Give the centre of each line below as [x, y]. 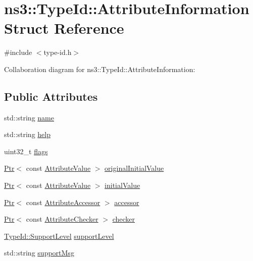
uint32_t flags [26, 151]
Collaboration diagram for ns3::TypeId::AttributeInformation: [100, 69]
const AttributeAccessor [63, 202]
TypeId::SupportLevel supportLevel [59, 236]
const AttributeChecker [62, 219]
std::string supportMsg [39, 253]
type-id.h [58, 52]
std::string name [29, 117]
